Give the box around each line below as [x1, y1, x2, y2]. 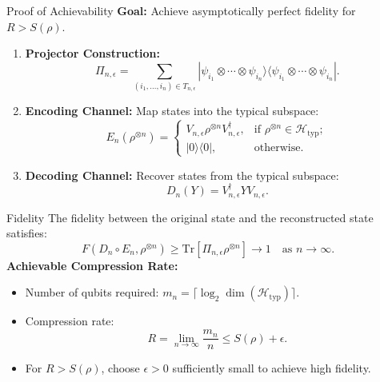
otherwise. [254, 141, 304, 153]
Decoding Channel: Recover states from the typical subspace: [25, 166, 339, 183]
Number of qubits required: [25, 284, 159, 300]
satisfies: [6, 225, 47, 241]
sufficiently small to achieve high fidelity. [172, 360, 371, 376]
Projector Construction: [25, 45, 160, 62]
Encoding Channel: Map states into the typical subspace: [25, 102, 319, 119]
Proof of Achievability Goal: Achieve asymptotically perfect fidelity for [6, 2, 356, 18]
